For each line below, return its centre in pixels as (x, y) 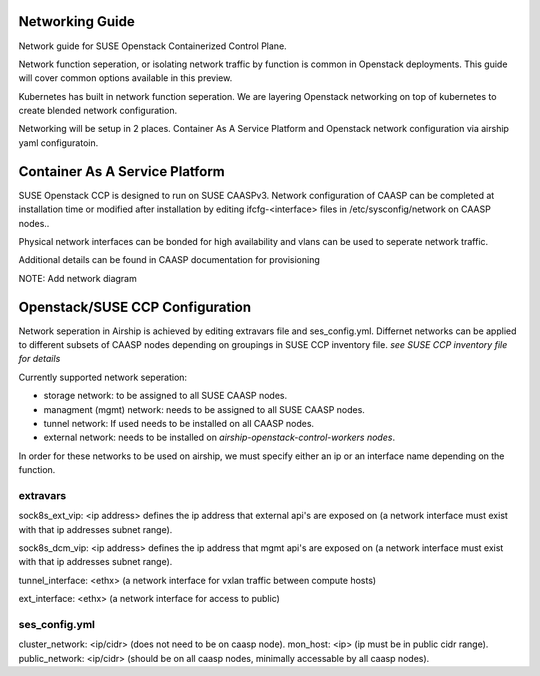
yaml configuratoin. (58, 142)
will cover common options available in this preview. (125, 78)
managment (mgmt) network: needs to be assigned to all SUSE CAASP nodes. (204, 409)
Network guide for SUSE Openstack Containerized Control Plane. (152, 46)
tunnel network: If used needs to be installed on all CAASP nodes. (179, 423)
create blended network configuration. (98, 111)
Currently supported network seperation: (103, 377)
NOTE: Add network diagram (77, 278)
